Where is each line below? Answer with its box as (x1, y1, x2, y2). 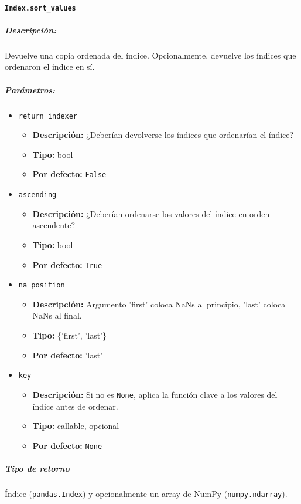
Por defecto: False (32, 168, 107, 180)
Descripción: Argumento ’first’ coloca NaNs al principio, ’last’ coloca (32, 297, 286, 310)
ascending (18, 191, 57, 199)
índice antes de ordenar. (32, 400, 118, 412)
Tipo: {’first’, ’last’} (32, 329, 107, 341)
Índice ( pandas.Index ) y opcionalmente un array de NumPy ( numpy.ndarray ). (5, 487, 288, 499)
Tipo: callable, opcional (32, 420, 119, 432)
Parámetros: (5, 83, 56, 96)
